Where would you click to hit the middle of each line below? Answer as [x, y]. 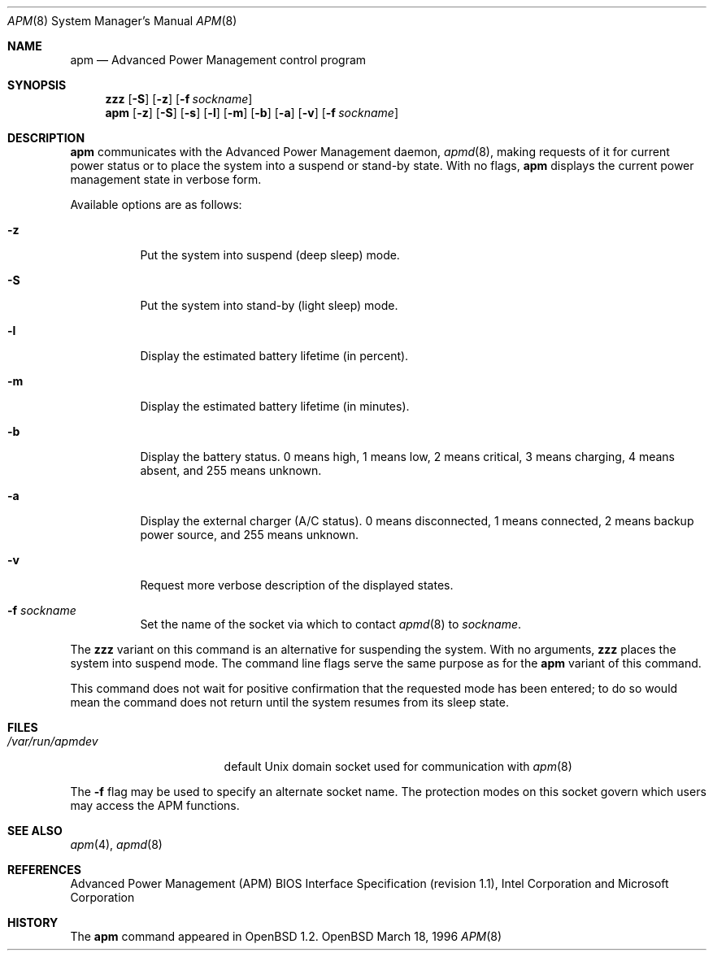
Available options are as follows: [156, 204]
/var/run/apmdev [53, 741]
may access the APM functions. [155, 805]
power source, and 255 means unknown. [250, 535]
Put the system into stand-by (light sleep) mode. [269, 305]
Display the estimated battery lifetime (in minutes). [275, 406]
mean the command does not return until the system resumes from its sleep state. [289, 702]
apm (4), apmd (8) [116, 844]
